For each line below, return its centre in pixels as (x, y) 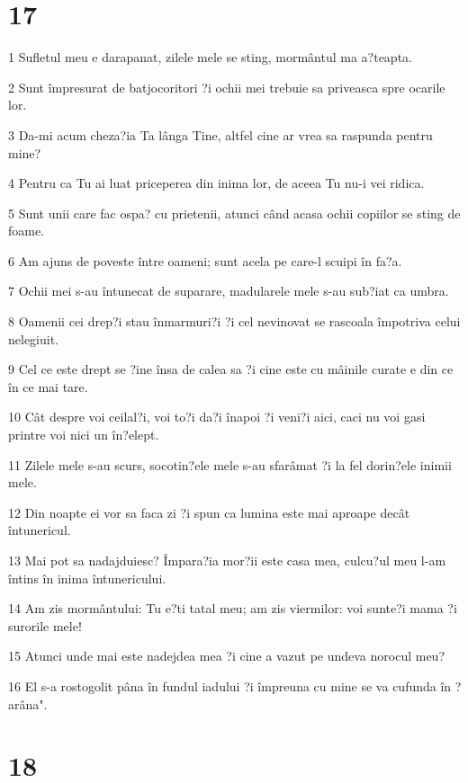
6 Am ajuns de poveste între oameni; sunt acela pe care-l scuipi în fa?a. (205, 260)
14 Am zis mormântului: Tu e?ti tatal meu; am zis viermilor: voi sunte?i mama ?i (233, 608)
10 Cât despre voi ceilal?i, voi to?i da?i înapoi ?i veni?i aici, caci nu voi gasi (217, 417)
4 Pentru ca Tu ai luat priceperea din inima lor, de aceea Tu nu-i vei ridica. (216, 183)
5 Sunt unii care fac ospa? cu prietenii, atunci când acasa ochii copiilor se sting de (234, 213)
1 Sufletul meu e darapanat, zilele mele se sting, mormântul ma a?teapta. (210, 57)
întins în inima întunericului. (87, 578)
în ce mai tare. (48, 386)
